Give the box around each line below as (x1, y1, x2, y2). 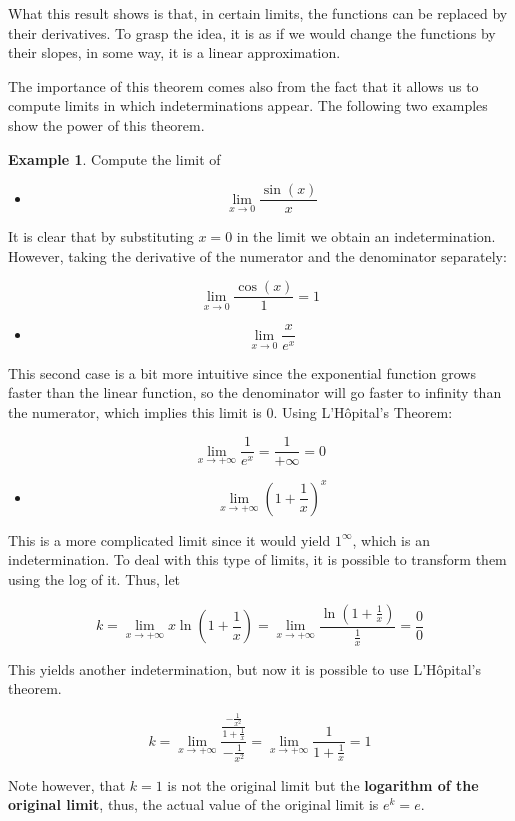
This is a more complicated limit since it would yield (8, 529, 331, 550)
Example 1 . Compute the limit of (8, 148, 221, 169)
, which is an (352, 529, 430, 550)
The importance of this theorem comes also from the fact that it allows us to (8, 75, 479, 96)
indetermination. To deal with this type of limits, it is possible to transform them (8, 549, 507, 570)
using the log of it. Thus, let (8, 569, 181, 590)
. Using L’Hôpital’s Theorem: (273, 401, 453, 422)
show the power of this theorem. (8, 114, 205, 135)
